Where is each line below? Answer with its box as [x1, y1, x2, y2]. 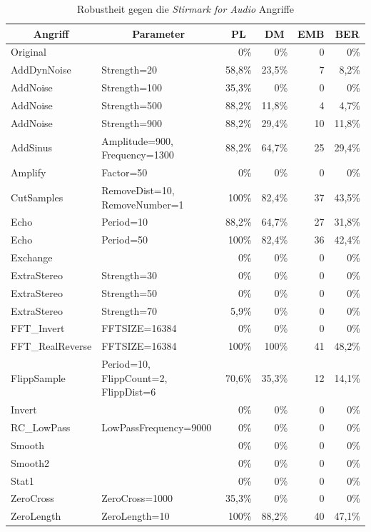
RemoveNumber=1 [101, 196, 184, 211]
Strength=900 [101, 115, 163, 130]
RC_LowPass [11, 420, 71, 434]
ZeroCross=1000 [101, 491, 173, 506]
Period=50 [101, 232, 148, 247]
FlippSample [11, 370, 66, 385]
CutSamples [11, 189, 63, 204]
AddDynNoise [11, 62, 71, 77]
